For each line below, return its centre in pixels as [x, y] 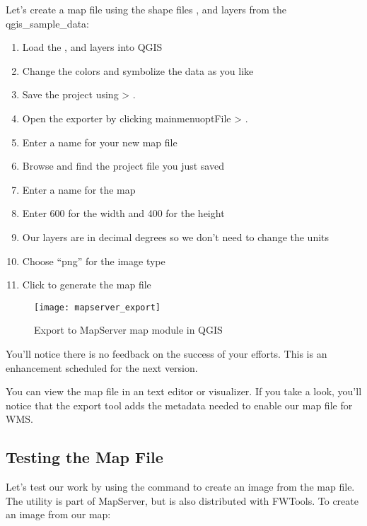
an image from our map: [58, 514]
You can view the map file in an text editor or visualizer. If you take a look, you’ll [184, 391]
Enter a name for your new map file [100, 142]
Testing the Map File [85, 457]
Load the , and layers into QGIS [92, 47]
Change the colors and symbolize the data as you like [138, 70]
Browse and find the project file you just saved [123, 166]
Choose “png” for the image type [94, 261]
